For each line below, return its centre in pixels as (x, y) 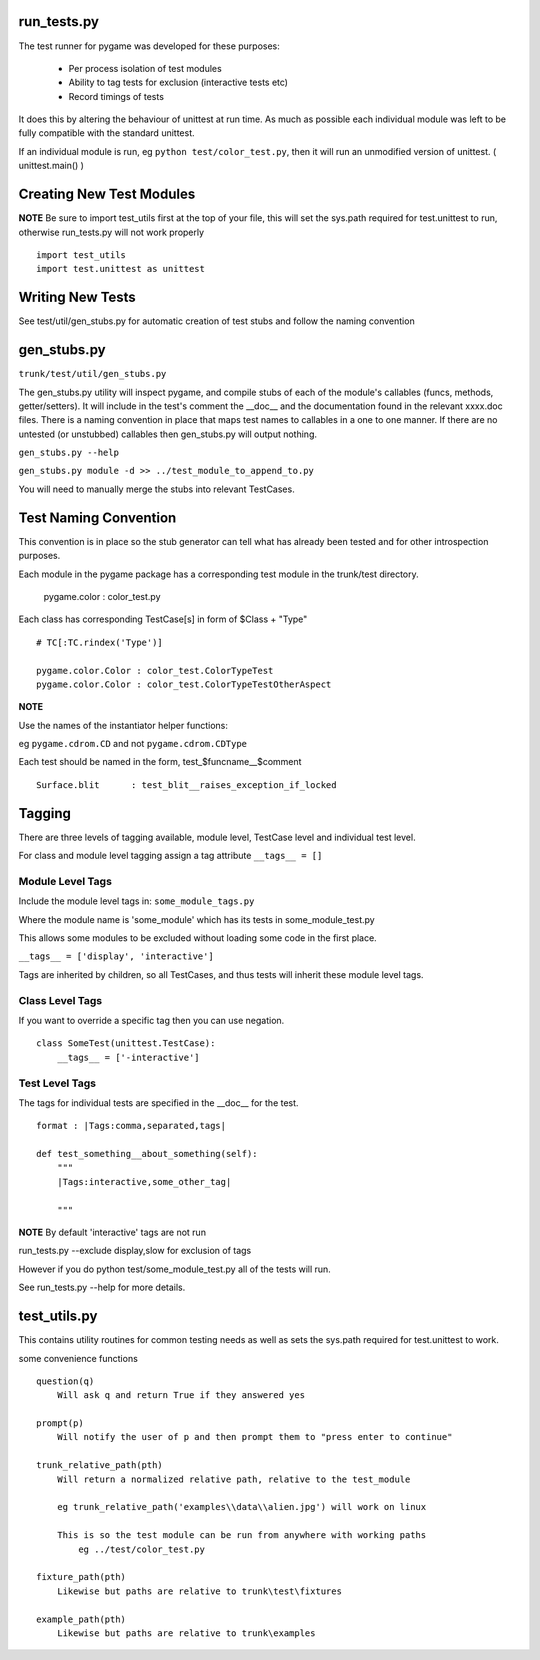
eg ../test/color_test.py (141, 1549)
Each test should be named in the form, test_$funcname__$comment (160, 762)
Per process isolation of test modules (145, 68)
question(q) (65, 1381)
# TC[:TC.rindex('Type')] (100, 642)
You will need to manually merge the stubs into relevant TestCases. (156, 489)
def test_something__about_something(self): (147, 1154)
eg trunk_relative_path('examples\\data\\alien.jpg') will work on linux (241, 1507)
